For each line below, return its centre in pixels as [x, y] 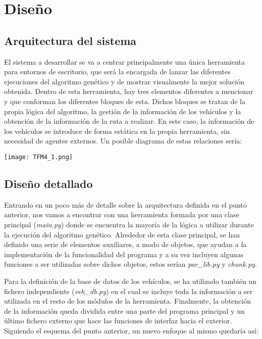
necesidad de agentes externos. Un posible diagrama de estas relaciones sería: [123, 141]
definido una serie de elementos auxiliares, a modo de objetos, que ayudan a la [125, 244]
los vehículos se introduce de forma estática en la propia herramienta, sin [117, 131]
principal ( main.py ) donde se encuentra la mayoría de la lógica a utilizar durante [129, 224]
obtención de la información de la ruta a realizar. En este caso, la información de [129, 121]
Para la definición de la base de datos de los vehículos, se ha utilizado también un [130, 281]
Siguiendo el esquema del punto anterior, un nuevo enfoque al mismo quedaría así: [131, 330]
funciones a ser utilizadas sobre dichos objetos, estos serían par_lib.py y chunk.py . [130, 264]
